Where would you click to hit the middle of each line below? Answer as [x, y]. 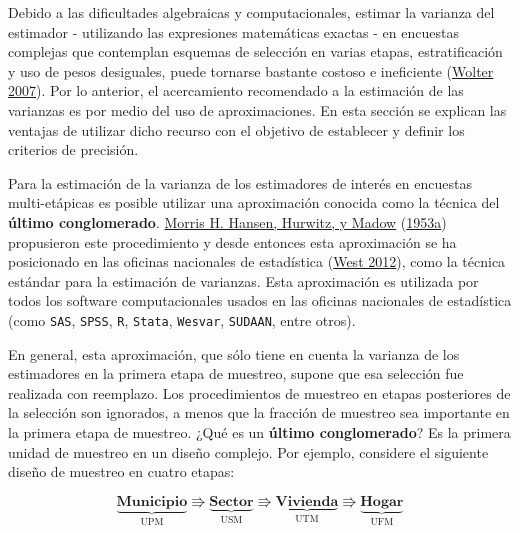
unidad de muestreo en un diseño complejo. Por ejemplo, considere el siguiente [248, 451]
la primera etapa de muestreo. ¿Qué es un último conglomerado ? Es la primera [259, 431]
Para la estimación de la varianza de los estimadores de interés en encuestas [240, 182]
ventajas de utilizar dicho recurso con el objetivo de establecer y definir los [236, 129]
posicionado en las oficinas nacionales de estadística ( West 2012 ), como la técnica [257, 261]
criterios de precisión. [73, 149]
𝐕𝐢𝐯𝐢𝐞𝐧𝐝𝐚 [307, 501]
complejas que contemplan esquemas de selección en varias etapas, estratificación [255, 51]
